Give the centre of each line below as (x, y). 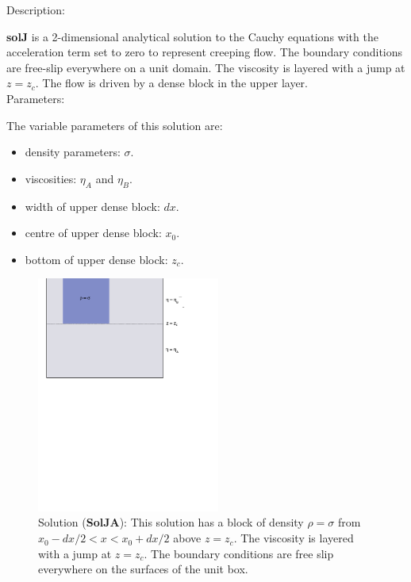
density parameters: (73, 152)
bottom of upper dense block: (96, 259)
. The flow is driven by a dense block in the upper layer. (171, 83)
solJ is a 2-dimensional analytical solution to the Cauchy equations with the (192, 36)
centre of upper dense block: (93, 233)
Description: (36, 10)
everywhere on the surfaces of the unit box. (143, 569)
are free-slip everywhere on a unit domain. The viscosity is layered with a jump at (206, 67)
